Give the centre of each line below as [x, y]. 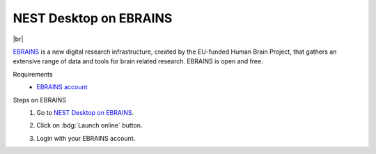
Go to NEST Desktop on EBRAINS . [85, 112]
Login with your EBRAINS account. [86, 138]
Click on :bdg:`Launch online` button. [89, 125]
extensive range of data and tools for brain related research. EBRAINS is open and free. [138, 61]
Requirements [33, 74]
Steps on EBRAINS [39, 100]
